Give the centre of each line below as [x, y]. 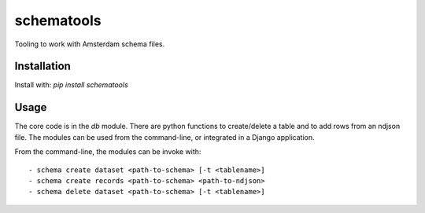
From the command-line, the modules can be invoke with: [108, 152]
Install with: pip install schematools [72, 85]
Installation [42, 66]
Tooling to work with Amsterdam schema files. [90, 44]
